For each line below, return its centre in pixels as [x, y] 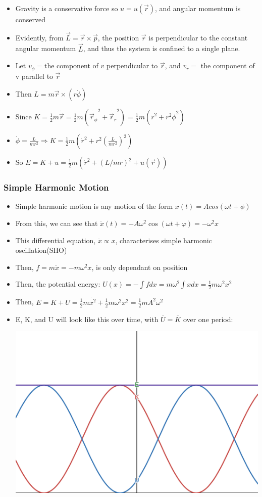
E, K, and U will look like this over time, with [87, 319]
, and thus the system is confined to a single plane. [162, 48]
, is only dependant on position [140, 267]
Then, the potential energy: [58, 284]
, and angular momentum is [198, 8]
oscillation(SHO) [41, 250]
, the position [118, 37]
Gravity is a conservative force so [67, 8]
